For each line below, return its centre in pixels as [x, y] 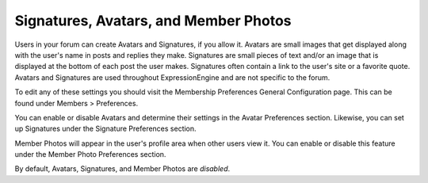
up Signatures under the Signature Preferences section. [106, 129]
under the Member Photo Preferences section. [90, 154]
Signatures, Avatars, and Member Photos [153, 21]
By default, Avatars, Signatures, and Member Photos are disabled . [122, 169]
